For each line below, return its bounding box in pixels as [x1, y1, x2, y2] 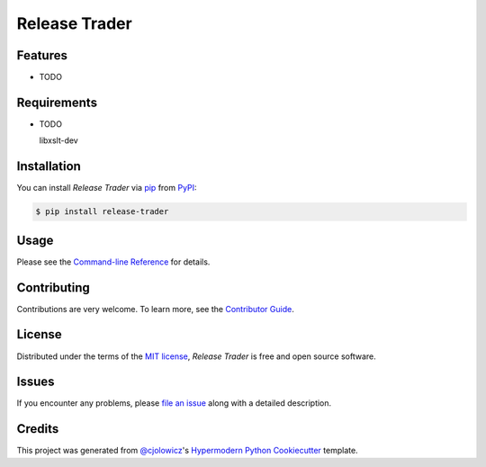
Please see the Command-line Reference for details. [16, 256, 211, 267]
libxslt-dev [39, 135, 78, 146]
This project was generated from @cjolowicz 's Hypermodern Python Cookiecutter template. [16, 445, 359, 456]
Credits [16, 421, 59, 436]
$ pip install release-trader [35, 207, 169, 217]
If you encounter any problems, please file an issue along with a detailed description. [16, 398, 332, 409]
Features [16, 48, 67, 63]
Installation [16, 158, 81, 175]
